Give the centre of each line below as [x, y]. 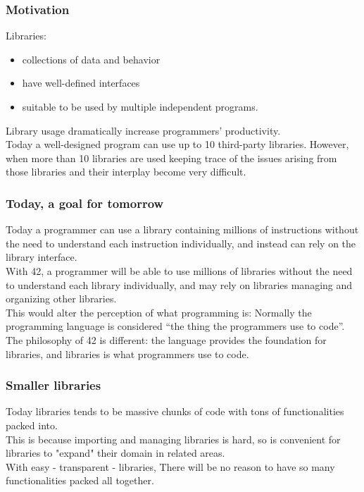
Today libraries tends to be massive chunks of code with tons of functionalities [175, 411]
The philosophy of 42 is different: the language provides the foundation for [166, 339]
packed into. [32, 425]
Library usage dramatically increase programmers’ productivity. [143, 130]
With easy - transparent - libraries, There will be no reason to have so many [170, 466]
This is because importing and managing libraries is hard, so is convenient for [173, 439]
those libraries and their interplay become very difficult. [126, 172]
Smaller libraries [54, 385]
